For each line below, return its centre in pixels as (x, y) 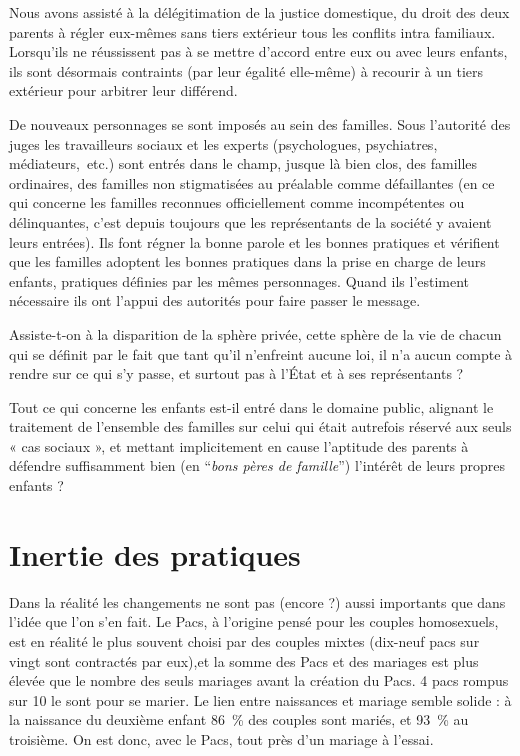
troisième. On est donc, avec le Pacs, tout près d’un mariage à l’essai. (221, 738)
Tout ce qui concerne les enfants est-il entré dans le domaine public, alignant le (251, 406)
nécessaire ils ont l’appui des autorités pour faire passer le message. (215, 300)
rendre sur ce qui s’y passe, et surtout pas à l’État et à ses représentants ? (236, 373)
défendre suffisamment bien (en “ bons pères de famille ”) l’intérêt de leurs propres (257, 465)
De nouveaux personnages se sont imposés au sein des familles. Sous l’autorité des (260, 123)
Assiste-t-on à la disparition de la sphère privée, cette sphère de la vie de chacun (255, 333)
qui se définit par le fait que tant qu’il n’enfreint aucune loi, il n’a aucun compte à (261, 353)
